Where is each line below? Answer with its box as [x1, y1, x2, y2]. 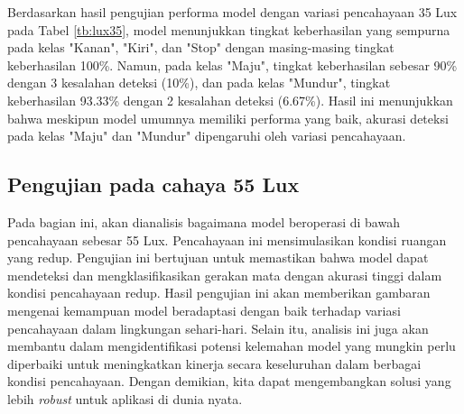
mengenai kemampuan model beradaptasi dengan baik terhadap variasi [7, 300, 401, 319]
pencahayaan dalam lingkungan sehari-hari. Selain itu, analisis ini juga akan [7, 318, 429, 337]
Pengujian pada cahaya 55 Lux [7, 170, 300, 198]
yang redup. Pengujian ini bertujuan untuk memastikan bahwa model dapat [7, 248, 429, 267]
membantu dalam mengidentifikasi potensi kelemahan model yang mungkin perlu [7, 336, 456, 355]
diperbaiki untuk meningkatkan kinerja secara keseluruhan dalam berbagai [7, 354, 422, 373]
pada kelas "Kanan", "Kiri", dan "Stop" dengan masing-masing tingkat [7, 38, 394, 57]
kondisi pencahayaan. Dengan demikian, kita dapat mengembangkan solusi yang [7, 372, 451, 391]
